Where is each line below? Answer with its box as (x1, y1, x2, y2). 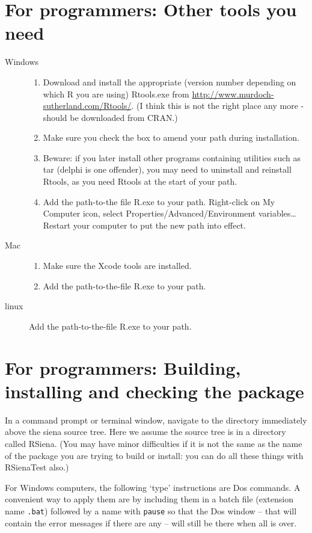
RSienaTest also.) (5, 461, 69, 473)
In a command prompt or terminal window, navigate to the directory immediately (5, 413, 307, 426)
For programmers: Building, (5, 355, 241, 380)
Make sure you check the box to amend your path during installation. (43, 131, 299, 144)
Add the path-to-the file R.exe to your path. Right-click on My (43, 195, 275, 208)
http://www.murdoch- (192, 87, 274, 100)
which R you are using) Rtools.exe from (43, 87, 189, 100)
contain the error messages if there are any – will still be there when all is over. (5, 516, 297, 529)
